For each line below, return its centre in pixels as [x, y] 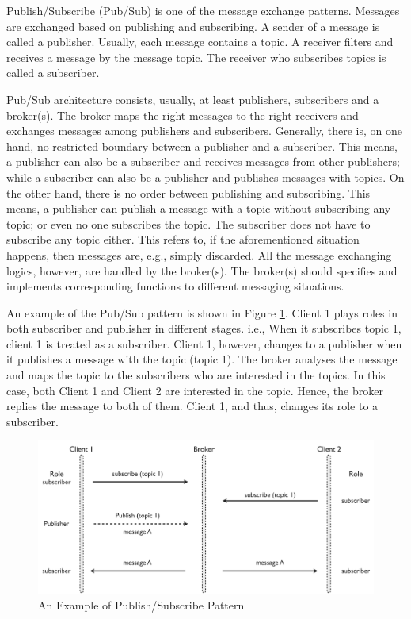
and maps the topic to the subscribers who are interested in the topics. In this [196, 375]
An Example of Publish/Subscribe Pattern [141, 604]
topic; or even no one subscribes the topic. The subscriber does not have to [188, 223]
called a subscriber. [53, 73]
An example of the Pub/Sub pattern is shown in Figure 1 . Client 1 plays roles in [202, 312]
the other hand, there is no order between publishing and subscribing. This [188, 192]
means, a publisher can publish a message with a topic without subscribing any [199, 208]
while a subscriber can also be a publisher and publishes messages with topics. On [205, 177]
